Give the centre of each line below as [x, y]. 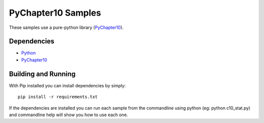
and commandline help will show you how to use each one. [68, 115]
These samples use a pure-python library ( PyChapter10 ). [66, 27]
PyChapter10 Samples [55, 13]
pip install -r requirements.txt [58, 97]
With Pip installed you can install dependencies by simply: [67, 85]
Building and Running [42, 74]
